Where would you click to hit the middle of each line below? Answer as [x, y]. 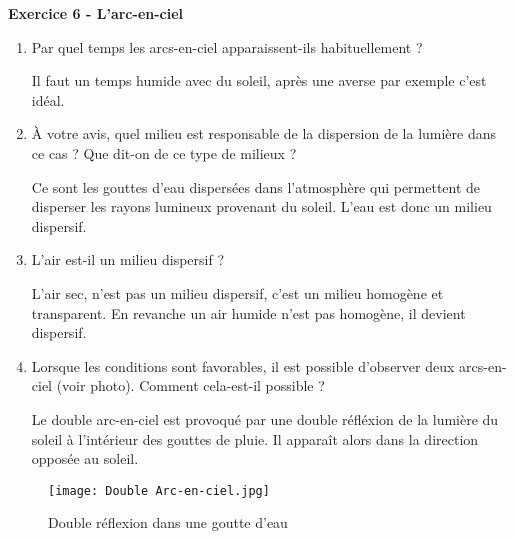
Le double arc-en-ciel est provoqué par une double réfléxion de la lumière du [265, 418]
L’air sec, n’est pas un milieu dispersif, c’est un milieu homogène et [237, 292]
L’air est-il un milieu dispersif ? [128, 259]
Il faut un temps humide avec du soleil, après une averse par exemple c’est [259, 80]
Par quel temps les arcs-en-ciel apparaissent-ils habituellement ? [227, 46]
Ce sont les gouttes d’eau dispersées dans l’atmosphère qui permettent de [256, 186]
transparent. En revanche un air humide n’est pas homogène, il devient [248, 312]
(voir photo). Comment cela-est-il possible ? [190, 385]
